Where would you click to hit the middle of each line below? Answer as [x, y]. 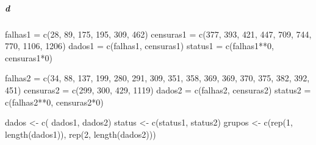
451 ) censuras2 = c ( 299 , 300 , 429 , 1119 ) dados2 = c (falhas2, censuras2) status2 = [158, 89]
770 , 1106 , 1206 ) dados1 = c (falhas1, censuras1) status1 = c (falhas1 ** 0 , [139, 46]
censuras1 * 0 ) [29, 57]
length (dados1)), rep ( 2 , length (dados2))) [81, 134]
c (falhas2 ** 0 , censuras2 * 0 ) [54, 102]
